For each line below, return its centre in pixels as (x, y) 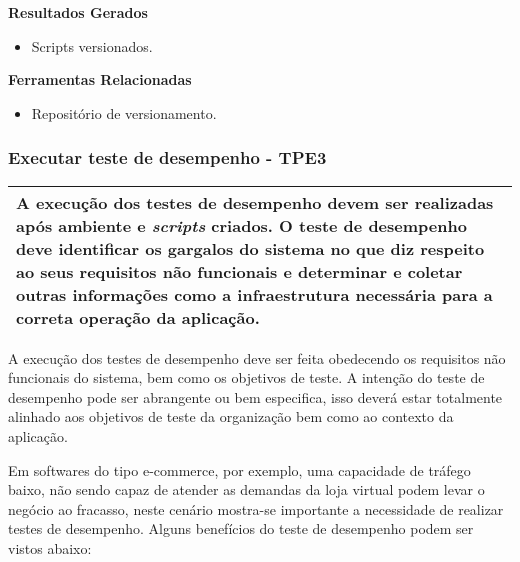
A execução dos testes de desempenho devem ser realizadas (255, 202)
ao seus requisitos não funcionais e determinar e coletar (239, 271)
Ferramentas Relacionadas (100, 79)
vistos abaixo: (50, 547)
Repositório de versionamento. (124, 112)
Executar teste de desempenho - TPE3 (167, 157)
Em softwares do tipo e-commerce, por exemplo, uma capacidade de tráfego (239, 469)
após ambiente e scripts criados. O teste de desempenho (241, 225)
